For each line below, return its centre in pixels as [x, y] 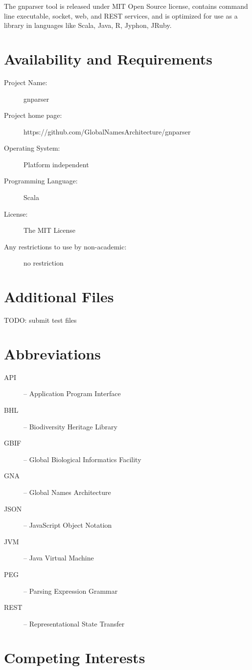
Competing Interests [75, 657]
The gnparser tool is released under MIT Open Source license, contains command [126, 6]
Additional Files [59, 297]
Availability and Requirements [108, 58]
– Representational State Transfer [74, 623]
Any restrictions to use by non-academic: [65, 246]
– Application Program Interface [72, 393]
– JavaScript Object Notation [68, 525]
